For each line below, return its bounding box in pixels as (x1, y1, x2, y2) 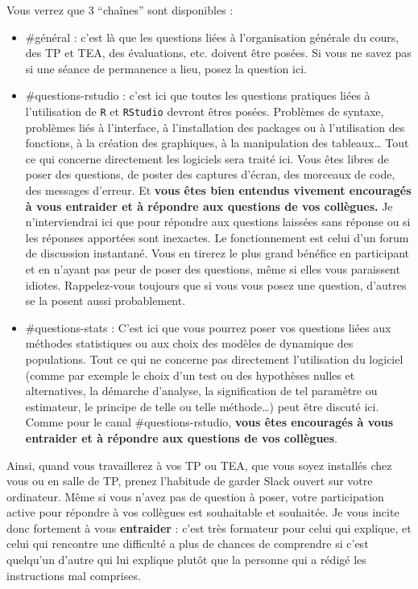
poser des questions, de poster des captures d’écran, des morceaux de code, (25, 166, 395, 183)
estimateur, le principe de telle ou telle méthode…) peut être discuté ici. (25, 397, 379, 414)
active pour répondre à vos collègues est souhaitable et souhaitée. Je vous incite (6, 504, 399, 521)
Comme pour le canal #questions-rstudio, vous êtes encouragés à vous (25, 414, 394, 430)
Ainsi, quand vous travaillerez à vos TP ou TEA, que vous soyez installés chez (6, 456, 392, 473)
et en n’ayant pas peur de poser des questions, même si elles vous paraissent (25, 260, 400, 277)
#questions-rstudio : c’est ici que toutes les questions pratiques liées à (25, 87, 370, 104)
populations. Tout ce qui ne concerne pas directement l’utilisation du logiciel (25, 350, 404, 367)
